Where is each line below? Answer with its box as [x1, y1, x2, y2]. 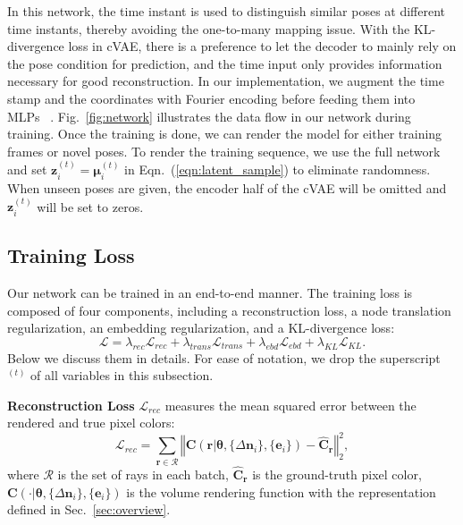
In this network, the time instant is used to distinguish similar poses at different [7, 2, 446, 20]
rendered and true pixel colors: [7, 413, 175, 432]
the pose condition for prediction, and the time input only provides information [7, 54, 442, 72]
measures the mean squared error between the [164, 395, 417, 414]
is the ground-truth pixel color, [252, 464, 422, 483]
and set [7, 160, 47, 179]
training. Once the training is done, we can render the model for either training [7, 124, 442, 143]
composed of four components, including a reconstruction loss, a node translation [7, 301, 451, 319]
